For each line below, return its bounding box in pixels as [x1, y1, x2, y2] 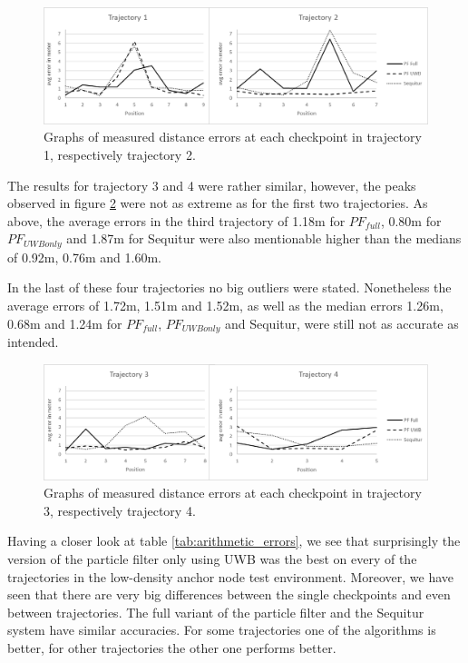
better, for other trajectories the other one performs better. [7, 638, 336, 657]
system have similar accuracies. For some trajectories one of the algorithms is [7, 620, 436, 639]
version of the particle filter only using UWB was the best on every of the [7, 549, 417, 568]
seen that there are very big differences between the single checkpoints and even [7, 585, 451, 604]
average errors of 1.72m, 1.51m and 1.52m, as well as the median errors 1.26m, [7, 295, 444, 314]
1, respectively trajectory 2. [44, 144, 196, 163]
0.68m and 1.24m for [7, 313, 122, 332]
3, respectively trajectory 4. [44, 500, 196, 520]
